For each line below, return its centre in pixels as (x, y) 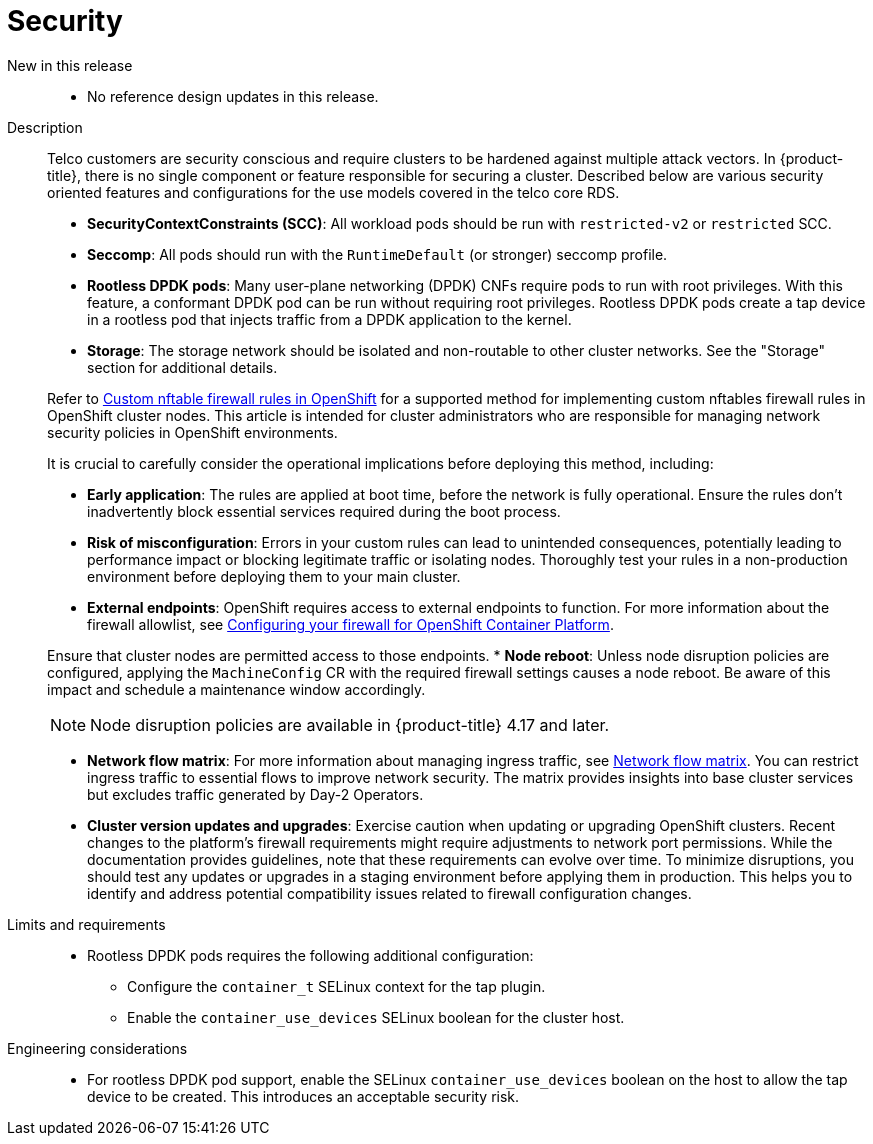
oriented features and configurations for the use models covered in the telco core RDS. (333, 192)
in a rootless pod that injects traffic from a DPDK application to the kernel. (329, 319)
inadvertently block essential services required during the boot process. (324, 511)
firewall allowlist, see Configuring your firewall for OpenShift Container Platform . (350, 624)
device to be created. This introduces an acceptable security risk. (303, 1096)
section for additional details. (182, 367)
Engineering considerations (97, 1048)
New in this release (70, 65)
